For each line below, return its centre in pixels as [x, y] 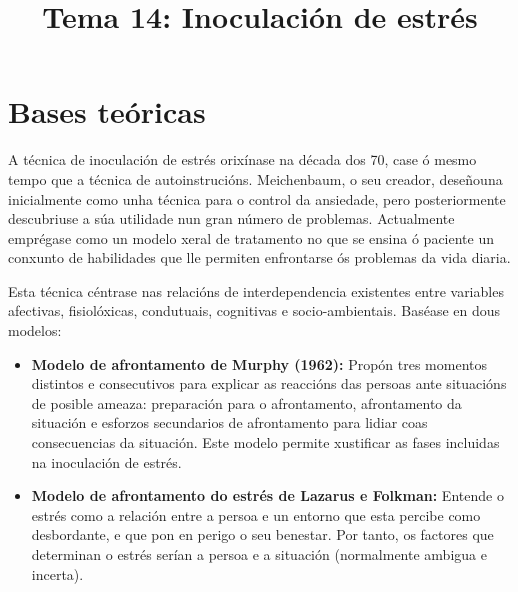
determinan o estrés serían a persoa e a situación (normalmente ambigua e [259, 554]
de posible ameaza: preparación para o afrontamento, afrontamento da [246, 402]
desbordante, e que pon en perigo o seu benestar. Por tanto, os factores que [262, 534]
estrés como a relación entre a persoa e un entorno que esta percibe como [256, 514]
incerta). [57, 573]
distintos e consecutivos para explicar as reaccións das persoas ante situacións [269, 383]
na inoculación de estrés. [106, 461]
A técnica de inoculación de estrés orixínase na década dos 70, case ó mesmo [242, 159]
